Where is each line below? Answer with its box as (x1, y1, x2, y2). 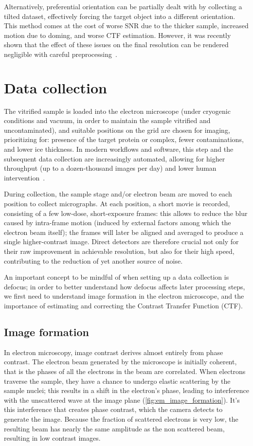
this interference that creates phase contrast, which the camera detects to (4, 404, 223, 414)
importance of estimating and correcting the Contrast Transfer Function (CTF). (4, 300, 243, 310)
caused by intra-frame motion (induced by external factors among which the (4, 217, 231, 228)
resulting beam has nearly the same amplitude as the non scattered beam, (4, 423, 225, 433)
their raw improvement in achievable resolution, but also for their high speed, (4, 246, 235, 256)
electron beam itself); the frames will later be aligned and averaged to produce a (4, 227, 244, 237)
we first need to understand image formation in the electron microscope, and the (4, 291, 244, 301)
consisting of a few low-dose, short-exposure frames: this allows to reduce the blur (4, 208, 248, 218)
